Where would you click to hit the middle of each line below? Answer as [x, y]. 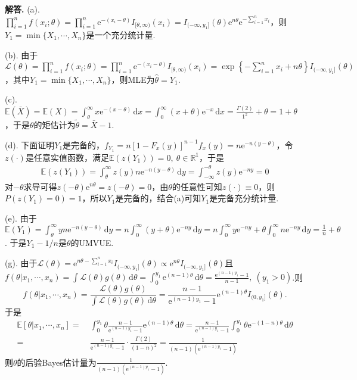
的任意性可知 [197, 186]
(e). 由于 [21, 218]
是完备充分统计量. [244, 198]
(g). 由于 [21, 263]
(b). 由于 [21, 54]
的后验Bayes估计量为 [57, 362]
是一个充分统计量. [121, 35]
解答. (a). [22, 9]
